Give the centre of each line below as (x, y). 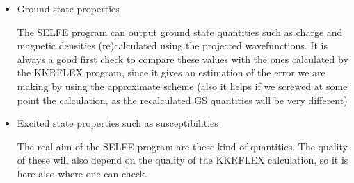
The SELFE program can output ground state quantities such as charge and (180, 32)
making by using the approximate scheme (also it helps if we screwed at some (182, 86)
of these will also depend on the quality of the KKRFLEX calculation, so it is (183, 160)
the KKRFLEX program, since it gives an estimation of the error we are (171, 72)
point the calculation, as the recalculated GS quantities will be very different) (182, 99)
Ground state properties (68, 8)
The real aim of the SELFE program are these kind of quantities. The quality (182, 146)
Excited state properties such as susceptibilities (118, 123)
